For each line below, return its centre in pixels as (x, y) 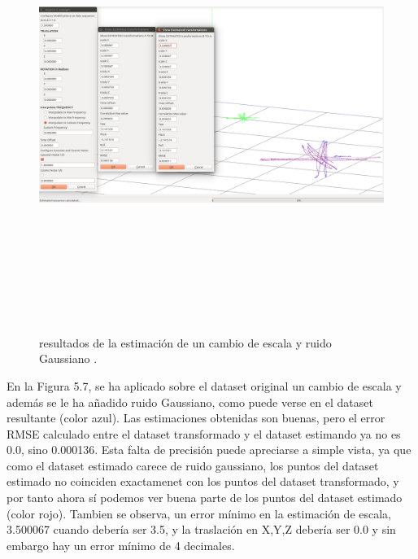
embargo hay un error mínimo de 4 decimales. (121, 545)
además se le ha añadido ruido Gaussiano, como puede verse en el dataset (190, 402)
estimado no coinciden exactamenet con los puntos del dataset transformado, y (203, 481)
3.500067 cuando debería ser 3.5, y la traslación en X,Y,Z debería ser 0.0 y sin (201, 529)
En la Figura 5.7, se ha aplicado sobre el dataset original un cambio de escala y (204, 385)
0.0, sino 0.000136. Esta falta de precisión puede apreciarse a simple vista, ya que (209, 450)
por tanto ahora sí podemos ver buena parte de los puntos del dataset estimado (205, 498)
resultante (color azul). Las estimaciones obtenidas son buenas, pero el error (196, 418)
